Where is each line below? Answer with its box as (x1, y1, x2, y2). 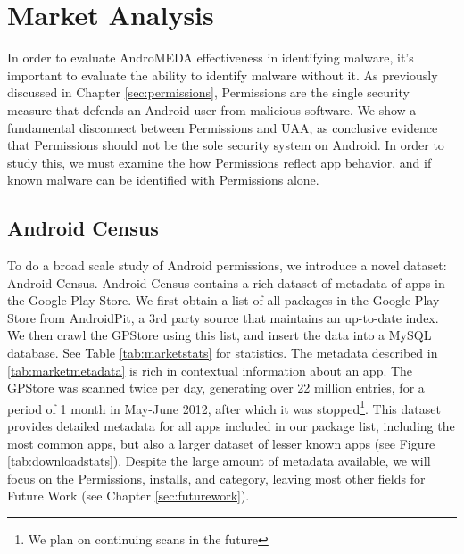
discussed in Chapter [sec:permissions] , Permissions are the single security (7, 83, 410, 102)
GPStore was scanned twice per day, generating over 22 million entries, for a (7, 378, 425, 397)
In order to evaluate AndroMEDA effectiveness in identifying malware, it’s (7, 48, 414, 67)
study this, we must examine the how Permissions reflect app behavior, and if (7, 153, 432, 171)
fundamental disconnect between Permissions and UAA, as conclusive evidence (7, 118, 438, 136)
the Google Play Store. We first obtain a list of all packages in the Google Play (7, 291, 440, 310)
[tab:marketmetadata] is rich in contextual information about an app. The (7, 360, 413, 379)
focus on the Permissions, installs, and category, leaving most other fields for (7, 468, 426, 487)
